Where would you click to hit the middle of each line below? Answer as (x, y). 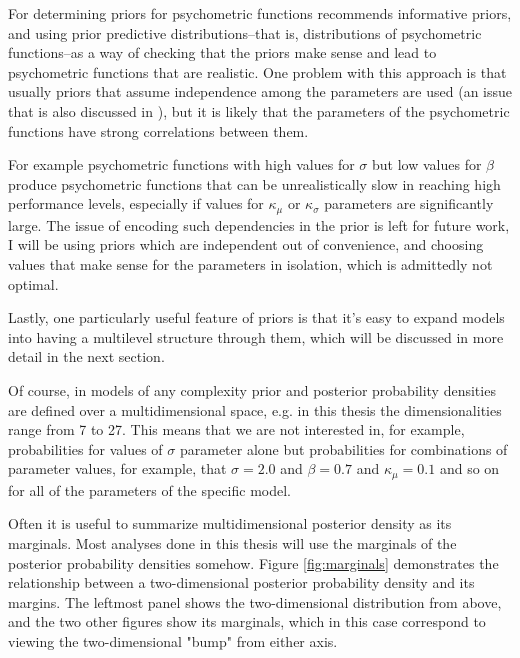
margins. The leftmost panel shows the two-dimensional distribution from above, (255, 601)
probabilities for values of (85, 448)
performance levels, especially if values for (136, 203)
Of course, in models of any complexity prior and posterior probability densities (252, 389)
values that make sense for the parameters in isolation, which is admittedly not (250, 263)
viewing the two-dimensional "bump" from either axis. (173, 640)
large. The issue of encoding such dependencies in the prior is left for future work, (259, 224)
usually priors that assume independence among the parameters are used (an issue (260, 91)
